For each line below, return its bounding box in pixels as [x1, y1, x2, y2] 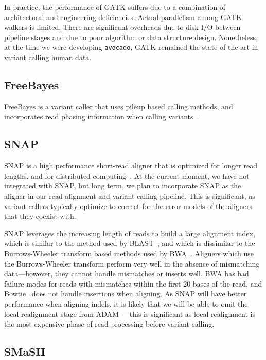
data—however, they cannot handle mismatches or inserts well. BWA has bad [4, 268, 249, 279]
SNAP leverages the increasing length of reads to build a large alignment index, [4, 228, 255, 238]
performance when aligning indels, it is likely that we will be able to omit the [4, 298, 248, 309]
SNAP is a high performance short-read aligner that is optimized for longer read [4, 160, 257, 171]
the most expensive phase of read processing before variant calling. [4, 318, 215, 329]
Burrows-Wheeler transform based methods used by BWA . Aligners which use [4, 248, 254, 258]
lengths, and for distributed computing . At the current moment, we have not [4, 170, 250, 181]
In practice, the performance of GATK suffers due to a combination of [4, 2, 226, 12]
